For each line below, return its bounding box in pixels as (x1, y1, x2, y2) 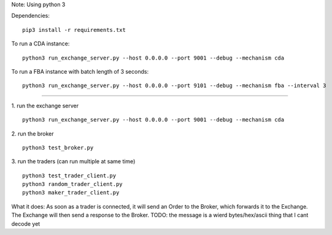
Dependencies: (11, 12, 50, 20)
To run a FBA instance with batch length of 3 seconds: (11, 67, 149, 75)
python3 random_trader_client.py (22, 181, 123, 188)
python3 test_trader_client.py (22, 172, 117, 179)
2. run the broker (11, 129, 55, 137)
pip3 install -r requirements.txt (22, 26, 126, 33)
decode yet (11, 220, 41, 227)
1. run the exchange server (11, 102, 79, 109)
